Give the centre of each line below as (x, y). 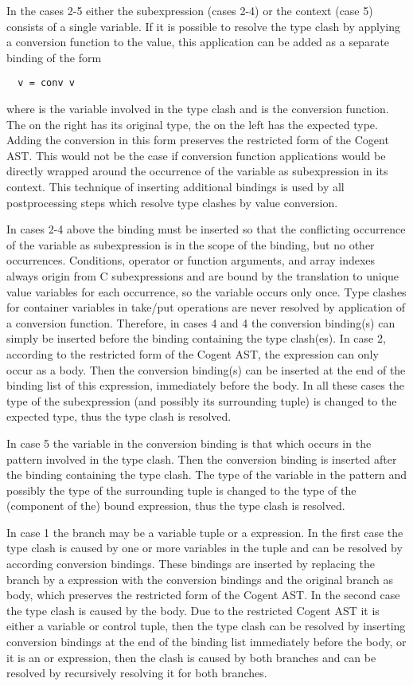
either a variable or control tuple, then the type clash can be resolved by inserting (206, 626)
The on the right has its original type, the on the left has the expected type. (192, 124)
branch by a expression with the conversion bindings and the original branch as (200, 579)
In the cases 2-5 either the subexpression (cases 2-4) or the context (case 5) (190, 10)
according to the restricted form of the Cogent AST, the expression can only (193, 353)
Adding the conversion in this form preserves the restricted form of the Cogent (198, 140)
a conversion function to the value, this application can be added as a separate (198, 42)
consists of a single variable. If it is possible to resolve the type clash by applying (204, 26)
